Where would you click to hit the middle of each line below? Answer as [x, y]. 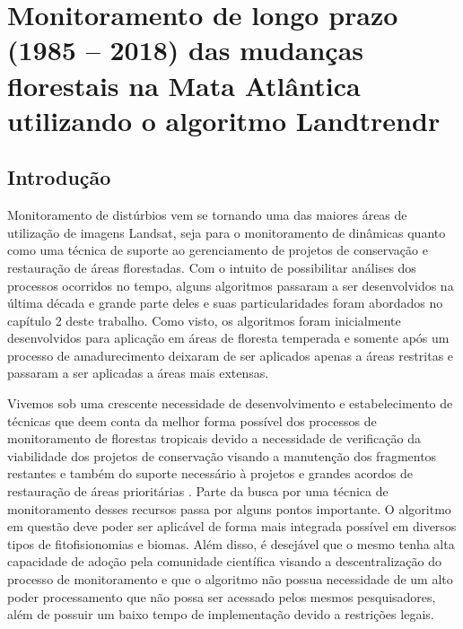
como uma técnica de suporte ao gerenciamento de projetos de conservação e [218, 250]
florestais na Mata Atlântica [184, 85]
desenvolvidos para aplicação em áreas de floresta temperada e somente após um [228, 338]
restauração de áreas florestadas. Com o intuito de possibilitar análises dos [212, 267]
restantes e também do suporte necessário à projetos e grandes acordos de [210, 473]
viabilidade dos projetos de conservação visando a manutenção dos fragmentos [222, 455]
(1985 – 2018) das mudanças [186, 50]
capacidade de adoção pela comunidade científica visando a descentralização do [224, 561]
